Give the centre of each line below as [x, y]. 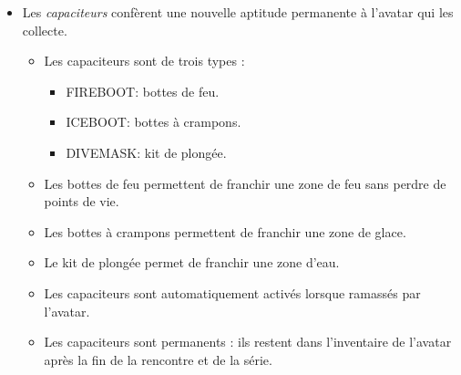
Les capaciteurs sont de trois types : [144, 61]
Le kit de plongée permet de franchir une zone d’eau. [192, 262]
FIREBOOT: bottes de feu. [143, 91]
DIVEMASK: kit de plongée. [146, 152]
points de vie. [82, 201]
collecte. [45, 30]
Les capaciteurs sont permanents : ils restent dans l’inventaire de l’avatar [248, 342]
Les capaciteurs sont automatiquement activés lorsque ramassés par [232, 292]
